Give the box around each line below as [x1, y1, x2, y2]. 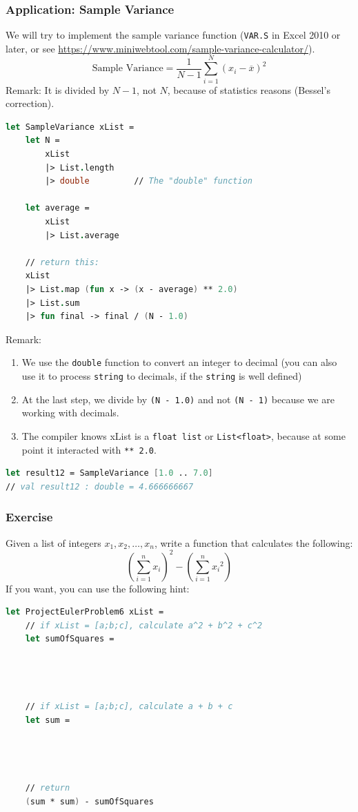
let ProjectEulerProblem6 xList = [6, 607, 164, 617]
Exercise [6, 508, 53, 525]
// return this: [25, 257, 100, 267]
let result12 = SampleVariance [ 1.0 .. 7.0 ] [6, 468, 213, 478]
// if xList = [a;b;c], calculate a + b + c [25, 702, 233, 712]
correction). [6, 96, 54, 110]
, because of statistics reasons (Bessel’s [167, 82, 330, 97]
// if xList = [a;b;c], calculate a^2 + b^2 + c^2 [25, 620, 263, 630]
